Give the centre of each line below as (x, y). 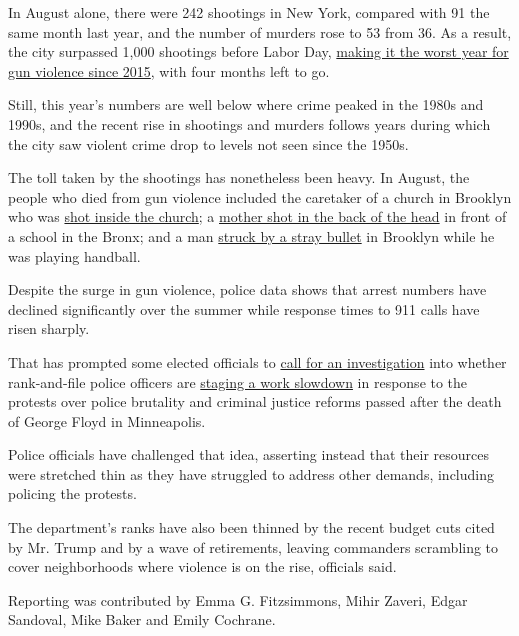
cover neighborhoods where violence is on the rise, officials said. (202, 566)
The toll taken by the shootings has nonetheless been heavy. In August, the (239, 177)
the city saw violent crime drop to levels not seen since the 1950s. (208, 143)
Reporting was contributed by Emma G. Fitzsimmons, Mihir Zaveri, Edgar (238, 599)
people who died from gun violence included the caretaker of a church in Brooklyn (260, 196)
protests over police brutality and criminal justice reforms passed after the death (255, 401)
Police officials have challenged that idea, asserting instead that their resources (249, 454)
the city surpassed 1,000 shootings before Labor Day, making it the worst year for (258, 51)
